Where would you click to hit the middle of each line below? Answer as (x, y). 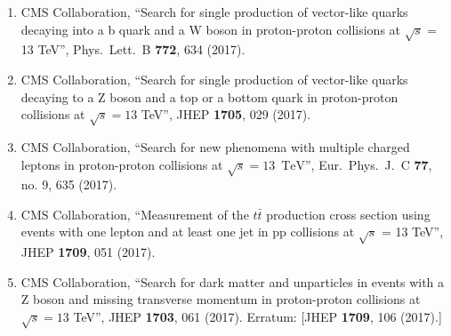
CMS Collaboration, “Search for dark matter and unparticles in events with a (233, 281)
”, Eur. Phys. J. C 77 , (368, 164)
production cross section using (348, 214)
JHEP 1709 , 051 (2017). (88, 252)
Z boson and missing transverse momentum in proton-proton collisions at (221, 299)
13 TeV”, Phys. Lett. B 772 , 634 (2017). (133, 49)
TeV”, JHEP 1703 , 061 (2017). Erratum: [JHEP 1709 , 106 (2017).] (258, 316)
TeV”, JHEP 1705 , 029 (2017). (226, 114)
